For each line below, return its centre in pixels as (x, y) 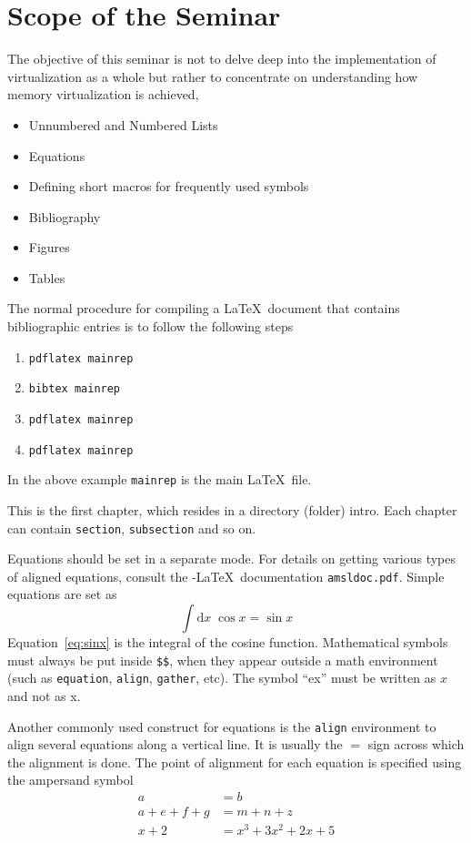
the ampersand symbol (70, 780)
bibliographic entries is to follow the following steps (150, 326)
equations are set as (62, 594)
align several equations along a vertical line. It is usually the (175, 744)
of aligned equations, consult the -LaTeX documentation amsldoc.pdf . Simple (226, 576)
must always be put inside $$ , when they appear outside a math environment (223, 660)
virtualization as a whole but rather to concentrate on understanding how (213, 76)
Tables (47, 277)
